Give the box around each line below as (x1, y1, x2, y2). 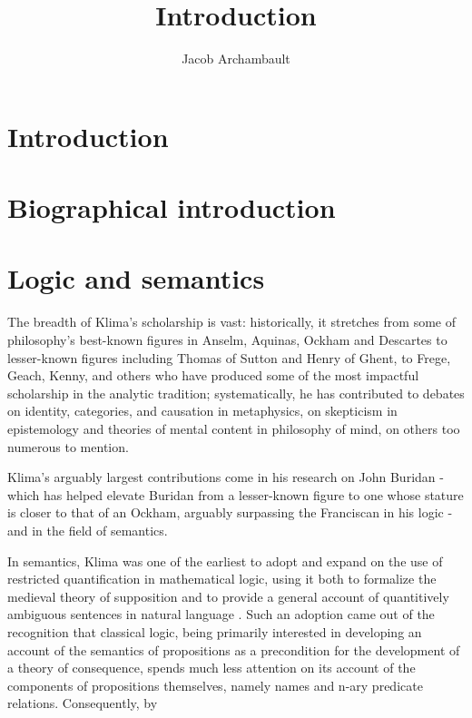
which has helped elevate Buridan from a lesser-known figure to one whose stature (7, 485, 464, 504)
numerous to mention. (7, 437, 129, 456)
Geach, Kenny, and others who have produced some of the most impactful (7, 366, 419, 385)
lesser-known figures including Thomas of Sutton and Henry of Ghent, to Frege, (7, 348, 451, 367)
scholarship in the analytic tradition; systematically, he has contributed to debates (7, 383, 465, 402)
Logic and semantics (7, 260, 265, 297)
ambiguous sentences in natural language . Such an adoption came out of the (7, 605, 435, 624)
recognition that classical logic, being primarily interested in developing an (7, 622, 422, 641)
